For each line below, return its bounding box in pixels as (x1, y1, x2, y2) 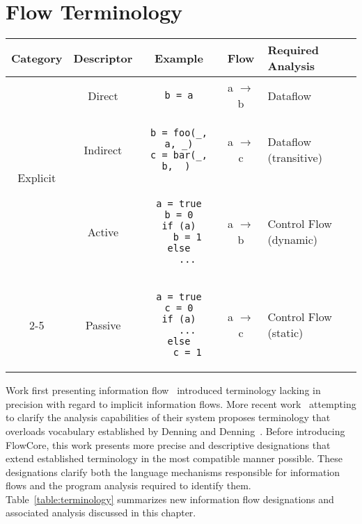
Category (11, 49, 63, 66)
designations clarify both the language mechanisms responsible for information (6, 464, 340, 479)
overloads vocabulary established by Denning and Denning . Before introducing (6, 423, 345, 438)
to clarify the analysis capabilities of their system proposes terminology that (6, 410, 331, 425)
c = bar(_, (150, 149, 207, 161)
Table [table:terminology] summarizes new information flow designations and (6, 491, 334, 506)
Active (87, 223, 119, 240)
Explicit (17, 169, 56, 186)
